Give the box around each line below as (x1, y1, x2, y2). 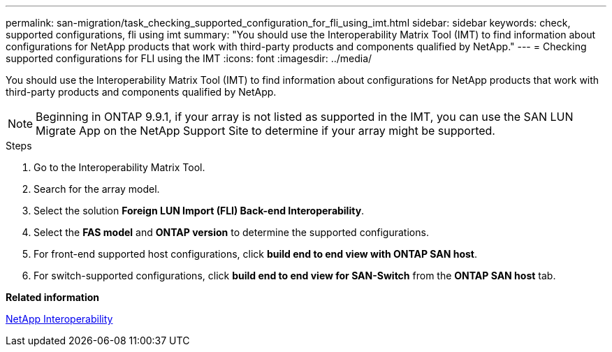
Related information (6, 291, 100, 303)
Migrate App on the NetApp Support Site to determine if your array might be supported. (36, 124, 495, 138)
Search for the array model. (34, 183, 160, 195)
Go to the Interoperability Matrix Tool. (34, 161, 205, 173)
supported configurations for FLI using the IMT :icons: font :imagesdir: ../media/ (6, 52, 372, 64)
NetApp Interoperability (6, 313, 113, 325)
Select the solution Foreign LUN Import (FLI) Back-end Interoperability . (34, 205, 365, 217)
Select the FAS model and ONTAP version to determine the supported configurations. (34, 226, 429, 238)
